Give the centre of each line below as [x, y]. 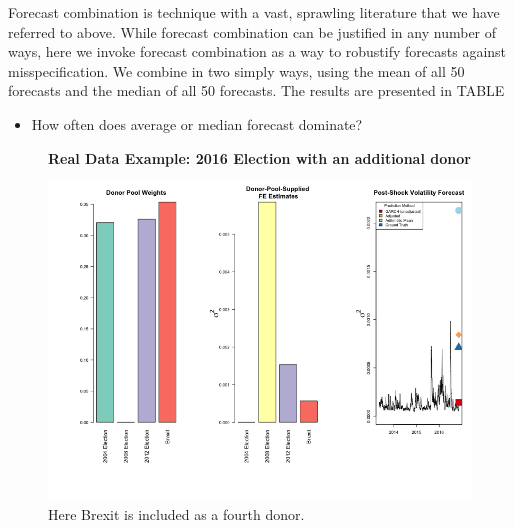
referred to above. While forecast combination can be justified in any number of [252, 31]
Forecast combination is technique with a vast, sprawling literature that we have [254, 12]
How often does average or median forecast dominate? [197, 123]
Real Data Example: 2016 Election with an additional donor [259, 157]
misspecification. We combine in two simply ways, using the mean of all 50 [236, 70]
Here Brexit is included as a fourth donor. [176, 513]
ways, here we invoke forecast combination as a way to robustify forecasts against [257, 51]
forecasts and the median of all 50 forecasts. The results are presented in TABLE [256, 90]
